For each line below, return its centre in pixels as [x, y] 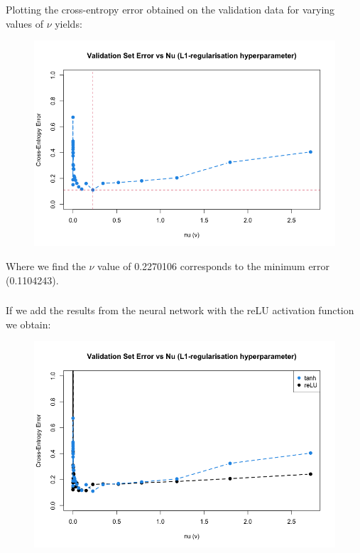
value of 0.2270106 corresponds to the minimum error [214, 266]
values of [24, 23]
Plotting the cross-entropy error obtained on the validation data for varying [170, 9]
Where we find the [46, 266]
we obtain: [28, 324]
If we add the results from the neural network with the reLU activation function [180, 310]
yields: [69, 23]
